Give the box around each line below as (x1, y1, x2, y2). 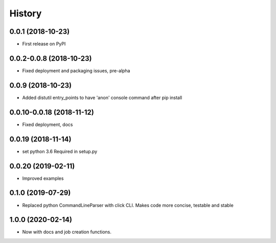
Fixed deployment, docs (22, 121, 73, 128)
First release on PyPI (22, 41, 66, 47)
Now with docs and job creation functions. (22, 229, 112, 235)
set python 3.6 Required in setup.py (22, 148, 98, 154)
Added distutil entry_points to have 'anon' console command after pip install (22, 94, 182, 100)
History (9, 8, 42, 19)
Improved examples (22, 175, 64, 181)
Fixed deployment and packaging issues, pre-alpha (22, 67, 130, 74)
